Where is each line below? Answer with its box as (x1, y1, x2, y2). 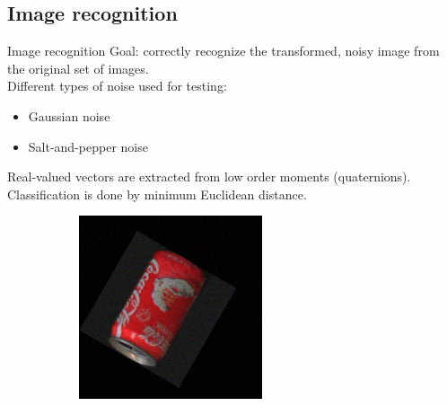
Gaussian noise (28, 106, 110, 125)
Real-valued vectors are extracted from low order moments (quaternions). (7, 167, 411, 186)
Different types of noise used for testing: (7, 76, 227, 95)
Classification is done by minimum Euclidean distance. (7, 184, 307, 203)
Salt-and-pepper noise (28, 137, 148, 155)
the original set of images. (7, 58, 149, 77)
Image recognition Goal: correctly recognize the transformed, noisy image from (7, 41, 440, 60)
